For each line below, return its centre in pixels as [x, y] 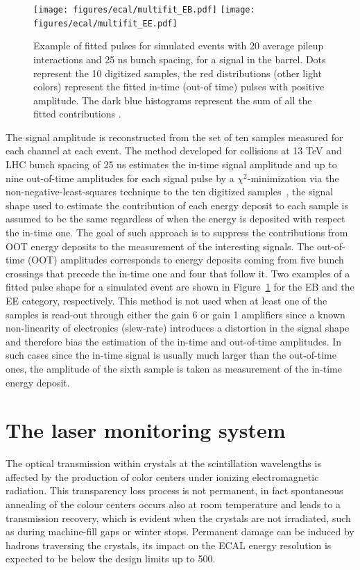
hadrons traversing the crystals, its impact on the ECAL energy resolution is [169, 545]
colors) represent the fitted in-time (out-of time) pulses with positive [179, 87]
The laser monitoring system [146, 430]
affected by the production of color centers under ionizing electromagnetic [162, 477]
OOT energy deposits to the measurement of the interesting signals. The [160, 246]
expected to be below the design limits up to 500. [111, 559]
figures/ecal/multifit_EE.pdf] [105, 23]
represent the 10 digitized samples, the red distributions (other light [178, 73]
